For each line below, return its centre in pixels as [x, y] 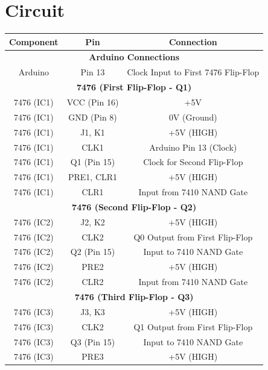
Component [34, 41]
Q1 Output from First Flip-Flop [193, 326]
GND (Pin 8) [93, 117]
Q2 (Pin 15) [93, 252]
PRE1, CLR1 [93, 177]
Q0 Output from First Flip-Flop [193, 237]
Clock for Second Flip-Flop [193, 162]
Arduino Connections [134, 57]
